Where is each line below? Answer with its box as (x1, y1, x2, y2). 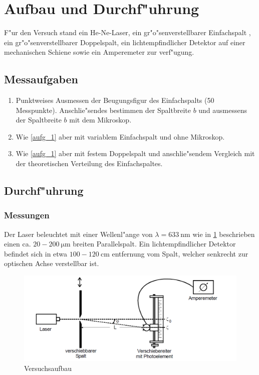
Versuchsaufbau (24, 362, 72, 373)
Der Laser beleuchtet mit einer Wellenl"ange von (4, 228, 153, 239)
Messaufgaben (4, 71, 78, 87)
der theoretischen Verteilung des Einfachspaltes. (16, 158, 163, 169)
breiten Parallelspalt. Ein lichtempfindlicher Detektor (73, 238, 236, 249)
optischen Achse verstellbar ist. (4, 258, 99, 269)
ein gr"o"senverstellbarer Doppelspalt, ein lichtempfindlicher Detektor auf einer (4, 37, 245, 47)
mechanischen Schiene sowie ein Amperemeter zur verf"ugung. (4, 47, 194, 57)
